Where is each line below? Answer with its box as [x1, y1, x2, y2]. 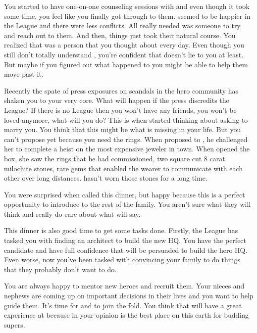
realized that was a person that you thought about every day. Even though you [4, 40, 245, 50]
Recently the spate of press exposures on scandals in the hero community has [4, 85, 238, 95]
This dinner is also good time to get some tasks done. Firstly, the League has [4, 225, 238, 236]
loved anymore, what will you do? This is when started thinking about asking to [4, 114, 248, 125]
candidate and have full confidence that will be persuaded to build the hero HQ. [4, 244, 248, 255]
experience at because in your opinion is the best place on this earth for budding [4, 310, 249, 320]
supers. [4, 319, 25, 330]
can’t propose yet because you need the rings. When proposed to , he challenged [4, 134, 248, 144]
